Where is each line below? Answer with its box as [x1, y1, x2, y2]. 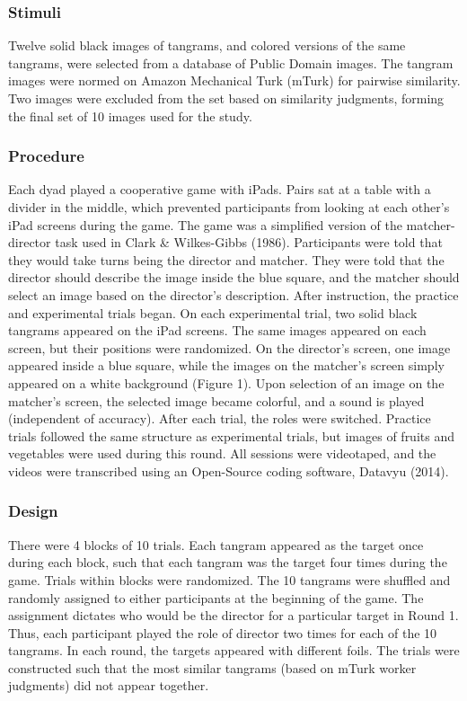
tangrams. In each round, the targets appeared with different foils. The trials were [8, 641, 460, 660]
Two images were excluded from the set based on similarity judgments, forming [8, 89, 445, 107]
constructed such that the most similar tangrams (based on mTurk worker [8, 658, 417, 677]
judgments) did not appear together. [8, 676, 209, 695]
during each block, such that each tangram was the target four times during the [8, 553, 447, 572]
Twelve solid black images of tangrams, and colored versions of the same [8, 36, 406, 55]
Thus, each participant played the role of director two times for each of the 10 [8, 623, 437, 642]
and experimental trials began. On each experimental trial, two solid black [8, 303, 418, 322]
